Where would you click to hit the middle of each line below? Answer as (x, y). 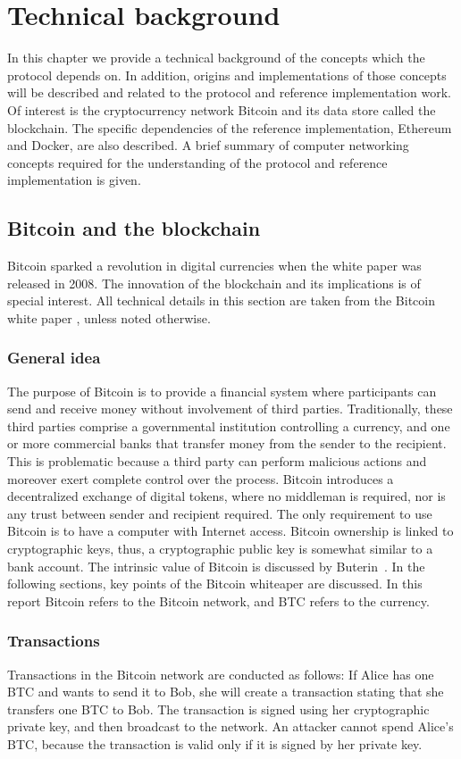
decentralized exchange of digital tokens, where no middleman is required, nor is (226, 496)
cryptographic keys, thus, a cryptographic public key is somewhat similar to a (220, 549)
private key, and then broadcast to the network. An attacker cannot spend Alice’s (230, 726)
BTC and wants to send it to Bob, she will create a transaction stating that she (226, 692)
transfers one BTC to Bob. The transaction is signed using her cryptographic (218, 709)
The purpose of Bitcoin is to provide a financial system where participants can (222, 391)
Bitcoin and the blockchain (134, 228)
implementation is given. (74, 180)
